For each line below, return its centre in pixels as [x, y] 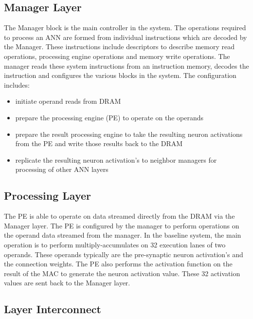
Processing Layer [48, 196]
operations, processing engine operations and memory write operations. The [117, 56]
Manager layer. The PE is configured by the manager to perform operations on [122, 225]
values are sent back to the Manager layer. [67, 283]
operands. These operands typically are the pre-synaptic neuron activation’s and [124, 254]
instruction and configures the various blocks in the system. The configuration [120, 75]
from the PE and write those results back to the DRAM [99, 143]
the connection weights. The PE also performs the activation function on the [118, 264]
